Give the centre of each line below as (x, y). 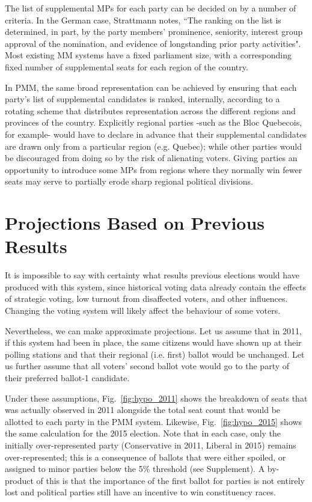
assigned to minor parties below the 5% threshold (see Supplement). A (135, 469)
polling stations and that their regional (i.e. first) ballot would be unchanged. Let (155, 354)
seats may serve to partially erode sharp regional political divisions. (129, 181)
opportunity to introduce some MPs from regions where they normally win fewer (154, 169)
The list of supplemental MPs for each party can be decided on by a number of (151, 8)
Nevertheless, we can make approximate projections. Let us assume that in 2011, (153, 330)
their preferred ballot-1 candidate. (67, 377)
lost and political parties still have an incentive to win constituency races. (140, 492)
